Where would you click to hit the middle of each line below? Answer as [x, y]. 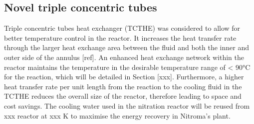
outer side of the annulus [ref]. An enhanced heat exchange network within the [124, 57]
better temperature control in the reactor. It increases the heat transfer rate [120, 37]
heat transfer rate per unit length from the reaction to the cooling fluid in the [123, 86]
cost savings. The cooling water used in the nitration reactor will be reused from [127, 105]
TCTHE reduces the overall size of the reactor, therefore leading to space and [123, 96]
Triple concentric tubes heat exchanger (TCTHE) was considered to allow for [122, 28]
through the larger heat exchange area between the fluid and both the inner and [127, 47]
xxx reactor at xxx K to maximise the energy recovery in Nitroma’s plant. [117, 115]
